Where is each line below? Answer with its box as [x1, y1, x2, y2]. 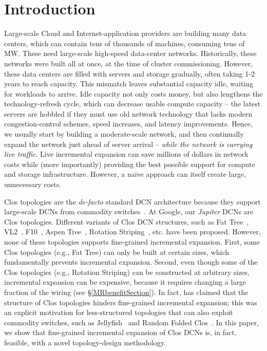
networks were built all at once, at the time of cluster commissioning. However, [4, 58, 253, 68]
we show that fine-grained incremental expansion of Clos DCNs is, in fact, [4, 327, 237, 338]
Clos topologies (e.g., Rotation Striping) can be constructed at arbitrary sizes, [4, 266, 250, 277]
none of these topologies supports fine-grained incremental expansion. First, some [4, 236, 260, 247]
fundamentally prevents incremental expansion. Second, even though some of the [4, 256, 258, 267]
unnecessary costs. [4, 179, 62, 190]
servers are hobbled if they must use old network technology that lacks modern [4, 108, 253, 119]
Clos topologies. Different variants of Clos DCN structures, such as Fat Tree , [4, 216, 249, 227]
